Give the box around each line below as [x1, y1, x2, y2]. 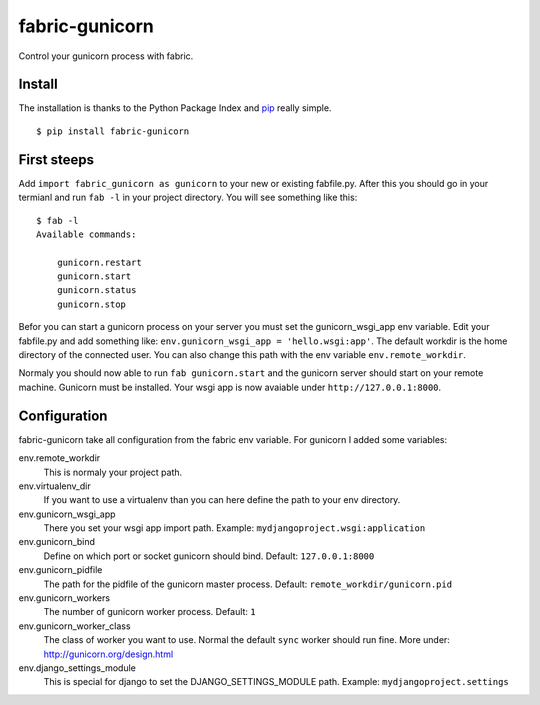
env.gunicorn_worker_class [18, 620, 131, 632]
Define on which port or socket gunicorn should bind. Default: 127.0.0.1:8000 [43, 550, 375, 562]
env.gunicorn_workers [18, 592, 110, 604]
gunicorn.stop [56, 298, 127, 310]
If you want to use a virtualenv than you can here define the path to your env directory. [43, 494, 401, 506]
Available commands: [36, 228, 137, 240]
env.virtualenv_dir [18, 480, 91, 492]
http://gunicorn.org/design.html [43, 648, 174, 660]
